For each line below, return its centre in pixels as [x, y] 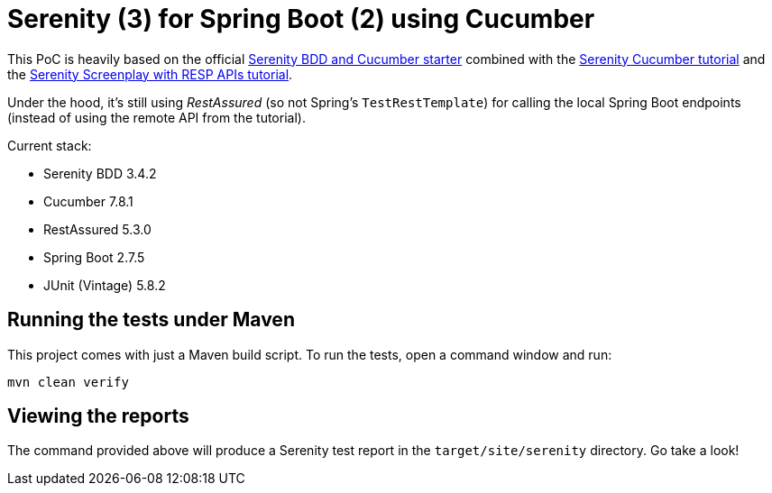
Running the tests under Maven [151, 320]
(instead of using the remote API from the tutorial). [156, 117]
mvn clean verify [68, 382]
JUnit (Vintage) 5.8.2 [105, 285]
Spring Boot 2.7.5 [94, 257]
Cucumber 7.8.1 [88, 201]
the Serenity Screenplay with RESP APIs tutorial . [150, 74]
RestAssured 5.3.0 [97, 229]
